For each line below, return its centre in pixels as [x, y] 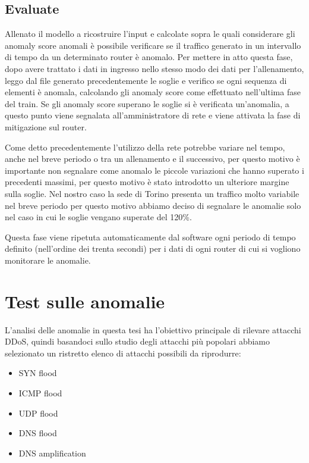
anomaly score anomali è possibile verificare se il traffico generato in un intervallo [153, 45]
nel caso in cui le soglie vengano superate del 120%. [98, 217]
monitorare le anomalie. [48, 260]
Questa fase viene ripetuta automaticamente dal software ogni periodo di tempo [150, 237]
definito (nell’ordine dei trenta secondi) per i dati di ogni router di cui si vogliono [153, 248]
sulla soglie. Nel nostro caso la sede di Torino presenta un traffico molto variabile [152, 193]
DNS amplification [52, 453]
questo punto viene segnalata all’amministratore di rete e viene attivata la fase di [153, 115]
